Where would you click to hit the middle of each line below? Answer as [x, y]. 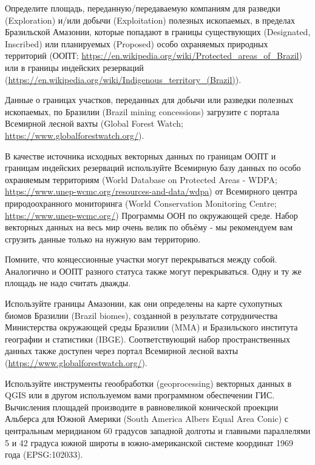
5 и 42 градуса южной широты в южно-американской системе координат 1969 [149, 442]
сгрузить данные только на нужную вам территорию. [103, 239]
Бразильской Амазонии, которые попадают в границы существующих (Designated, [158, 32]
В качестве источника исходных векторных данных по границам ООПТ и [141, 156]
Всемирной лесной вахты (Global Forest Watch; [94, 123]
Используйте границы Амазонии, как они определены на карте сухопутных [144, 303]
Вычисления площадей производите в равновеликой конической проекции [142, 406]
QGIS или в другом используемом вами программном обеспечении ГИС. [140, 395]
